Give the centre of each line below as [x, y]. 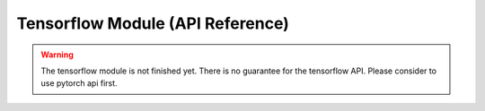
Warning [57, 55]
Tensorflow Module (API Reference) [153, 23]
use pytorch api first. [79, 83]
